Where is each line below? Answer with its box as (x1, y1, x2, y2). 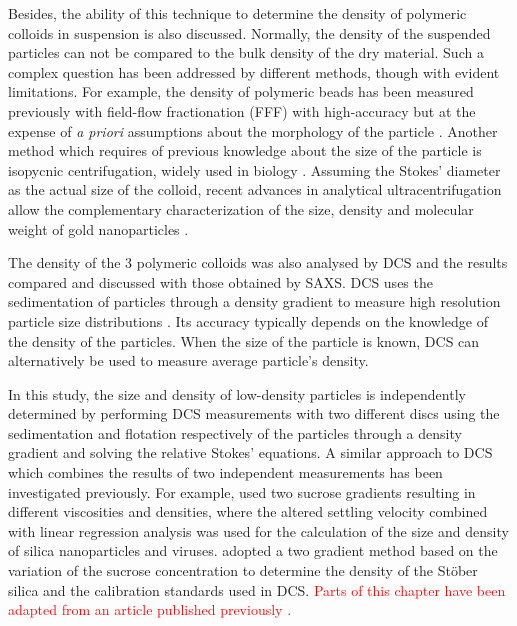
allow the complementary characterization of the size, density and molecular (8, 198, 474, 219)
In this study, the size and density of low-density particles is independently (8, 383, 466, 404)
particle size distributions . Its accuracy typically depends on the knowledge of (8, 310, 489, 331)
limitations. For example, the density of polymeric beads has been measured (8, 81, 474, 102)
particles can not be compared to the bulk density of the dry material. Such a (8, 42, 484, 63)
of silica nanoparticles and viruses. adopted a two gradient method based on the (8, 540, 498, 561)
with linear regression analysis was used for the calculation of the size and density (8, 520, 509, 541)
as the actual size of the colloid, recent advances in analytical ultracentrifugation (8, 179, 502, 200)
